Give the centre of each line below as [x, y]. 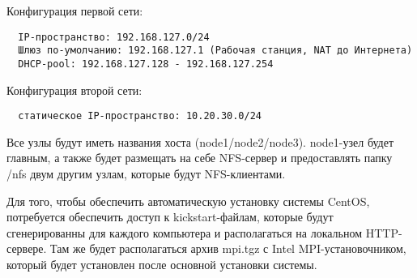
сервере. [27, 248]
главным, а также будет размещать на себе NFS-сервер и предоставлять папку [200, 158]
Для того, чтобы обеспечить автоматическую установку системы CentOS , [188, 201]
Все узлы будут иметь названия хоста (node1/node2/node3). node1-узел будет [200, 141]
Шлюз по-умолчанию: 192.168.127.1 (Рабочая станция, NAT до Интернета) [215, 51]
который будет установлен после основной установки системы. [162, 264]
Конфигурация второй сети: [74, 90]
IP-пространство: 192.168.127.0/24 [114, 37]
